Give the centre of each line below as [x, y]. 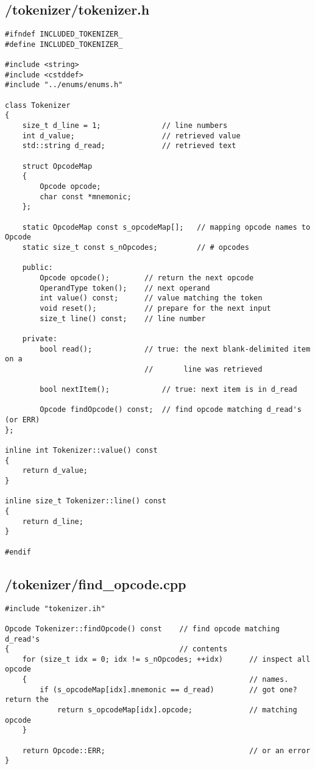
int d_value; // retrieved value [131, 136]
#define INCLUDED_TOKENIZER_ [64, 44]
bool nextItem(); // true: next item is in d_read [168, 390]
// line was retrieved [204, 369]
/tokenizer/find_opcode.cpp [96, 583]
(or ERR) [23, 420]
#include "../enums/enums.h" [64, 85]
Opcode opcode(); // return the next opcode [147, 278]
